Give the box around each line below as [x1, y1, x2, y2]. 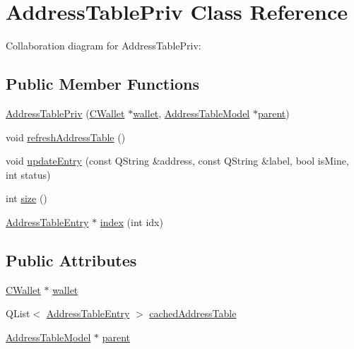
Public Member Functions [6, 73, 199, 95]
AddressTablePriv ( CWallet [6, 105, 125, 120]
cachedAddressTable [149, 306, 237, 321]
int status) [6, 167, 51, 182]
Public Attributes [6, 249, 137, 271]
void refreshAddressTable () [6, 129, 126, 144]
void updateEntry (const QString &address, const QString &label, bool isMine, [6, 153, 349, 168]
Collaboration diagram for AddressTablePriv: [6, 38, 201, 53]
